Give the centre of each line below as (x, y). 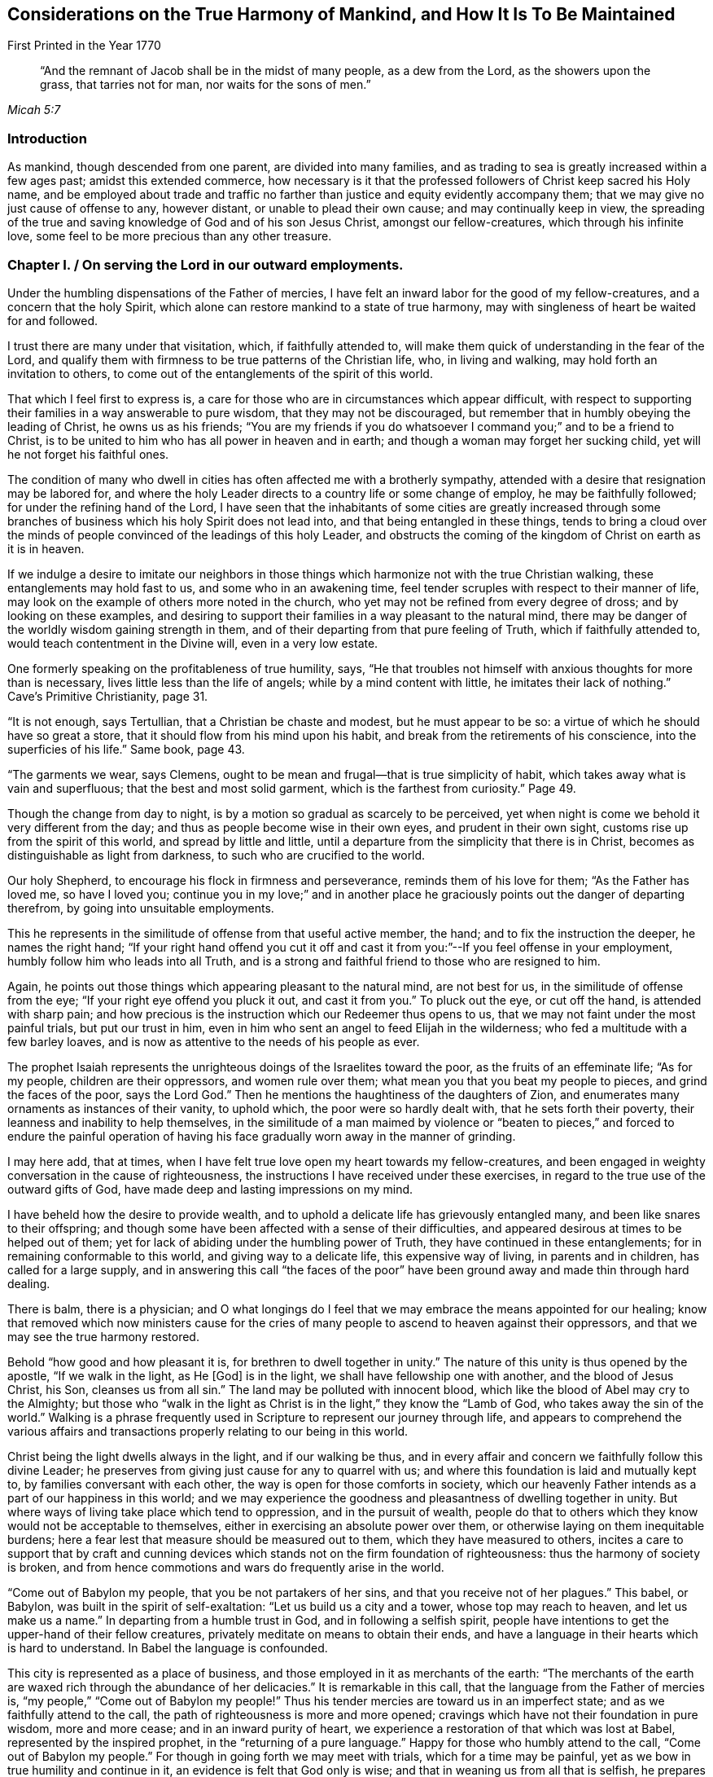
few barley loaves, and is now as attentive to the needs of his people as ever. (214, 1041)
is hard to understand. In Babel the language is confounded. (168, 1647)
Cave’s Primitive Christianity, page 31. (108, 696)
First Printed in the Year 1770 (84, 46)
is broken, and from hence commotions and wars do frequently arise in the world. (226, 1567)
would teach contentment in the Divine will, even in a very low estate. (193, 643)
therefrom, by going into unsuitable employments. (141, 908)
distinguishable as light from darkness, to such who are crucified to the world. (217, 855)
